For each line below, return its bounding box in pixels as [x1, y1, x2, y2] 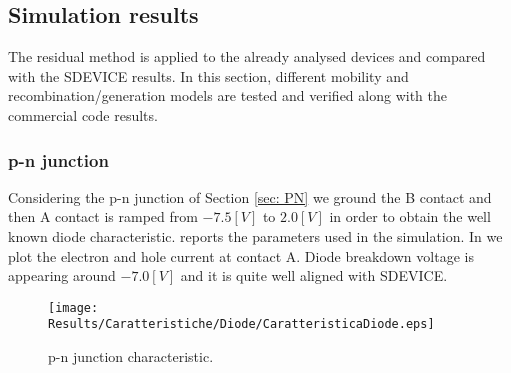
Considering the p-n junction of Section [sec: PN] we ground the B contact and [8, 186, 492, 207]
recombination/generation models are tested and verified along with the [8, 85, 447, 106]
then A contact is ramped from [8, 206, 198, 227]
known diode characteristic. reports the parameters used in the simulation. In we [8, 225, 503, 246]
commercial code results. [8, 104, 158, 125]
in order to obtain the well [329, 206, 491, 227]
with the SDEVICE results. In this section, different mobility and [8, 65, 409, 86]
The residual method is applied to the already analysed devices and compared [8, 46, 486, 67]
